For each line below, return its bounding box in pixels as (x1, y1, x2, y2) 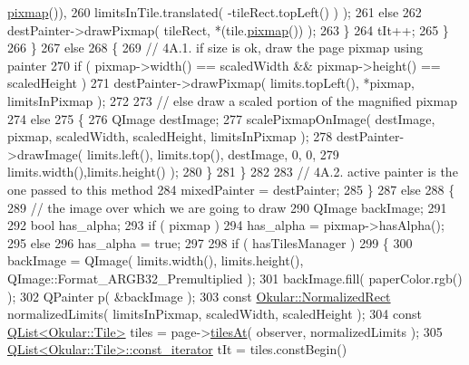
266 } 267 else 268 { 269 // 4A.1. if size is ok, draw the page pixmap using (7, 38, 424, 57)
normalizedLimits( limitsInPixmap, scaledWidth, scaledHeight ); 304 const (7, 304, 422, 323)
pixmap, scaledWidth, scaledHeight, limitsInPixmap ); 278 (7, 127, 333, 146)
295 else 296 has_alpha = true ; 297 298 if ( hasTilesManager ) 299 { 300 (7, 233, 413, 252)
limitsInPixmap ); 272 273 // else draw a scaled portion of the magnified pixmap (7, 91, 457, 110)
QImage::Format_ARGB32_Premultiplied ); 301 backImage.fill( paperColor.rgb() (7, 268, 463, 287)
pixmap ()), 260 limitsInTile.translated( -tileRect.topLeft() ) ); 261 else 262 (7, 3, 422, 21)
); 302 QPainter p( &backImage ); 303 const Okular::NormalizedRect (7, 286, 391, 305)
